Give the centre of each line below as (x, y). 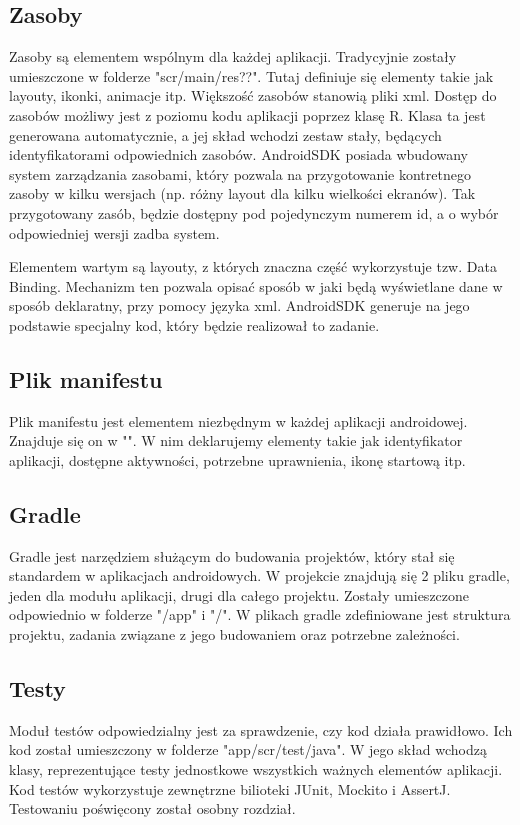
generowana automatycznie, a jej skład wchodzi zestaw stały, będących (225, 134)
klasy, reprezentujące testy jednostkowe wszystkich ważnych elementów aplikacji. (256, 769)
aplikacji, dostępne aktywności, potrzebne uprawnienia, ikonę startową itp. (237, 459)
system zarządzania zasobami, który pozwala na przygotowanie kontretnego (240, 173)
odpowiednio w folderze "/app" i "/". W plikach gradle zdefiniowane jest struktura (260, 614)
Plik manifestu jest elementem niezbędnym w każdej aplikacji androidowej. (238, 420)
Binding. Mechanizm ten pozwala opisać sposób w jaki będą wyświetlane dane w (256, 285)
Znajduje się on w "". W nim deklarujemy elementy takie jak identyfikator (236, 440)
